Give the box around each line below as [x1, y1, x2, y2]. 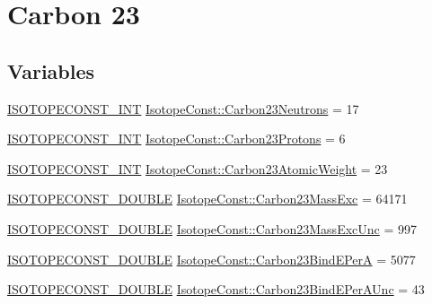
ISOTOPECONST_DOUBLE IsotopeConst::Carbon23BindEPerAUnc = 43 [7, 280, 425, 299]
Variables [7, 56, 95, 84]
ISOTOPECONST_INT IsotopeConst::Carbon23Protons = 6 [7, 129, 346, 148]
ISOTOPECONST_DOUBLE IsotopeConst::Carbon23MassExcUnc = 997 [7, 219, 417, 238]
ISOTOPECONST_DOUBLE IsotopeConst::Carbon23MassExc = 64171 [7, 189, 408, 208]
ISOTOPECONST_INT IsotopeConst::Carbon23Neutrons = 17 [7, 99, 359, 117]
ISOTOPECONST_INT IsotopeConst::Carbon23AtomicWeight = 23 [7, 159, 388, 178]
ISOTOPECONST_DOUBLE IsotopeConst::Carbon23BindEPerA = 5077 [7, 249, 416, 268]
